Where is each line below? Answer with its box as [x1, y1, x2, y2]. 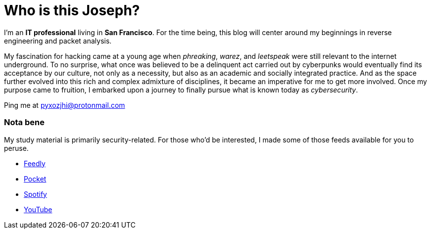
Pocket [24, 174, 47, 183]
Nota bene [4, 117, 45, 128]
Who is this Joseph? [4, 2, 140, 19]
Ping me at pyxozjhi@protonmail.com [4, 100, 125, 109]
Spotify [24, 189, 47, 198]
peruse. [4, 143, 29, 152]
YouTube [24, 205, 52, 214]
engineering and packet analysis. [4, 36, 112, 45]
